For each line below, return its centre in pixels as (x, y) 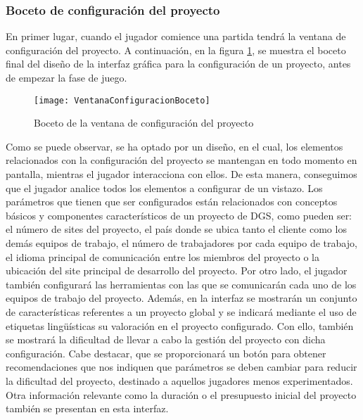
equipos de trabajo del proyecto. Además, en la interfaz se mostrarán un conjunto (181, 298)
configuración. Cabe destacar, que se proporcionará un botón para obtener (166, 353)
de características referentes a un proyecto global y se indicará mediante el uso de (181, 311)
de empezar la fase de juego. (66, 77)
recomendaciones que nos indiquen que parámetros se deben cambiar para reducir (181, 367)
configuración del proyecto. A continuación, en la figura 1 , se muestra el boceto (176, 50)
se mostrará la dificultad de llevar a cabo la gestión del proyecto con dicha (166, 339)
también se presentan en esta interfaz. (87, 408)
